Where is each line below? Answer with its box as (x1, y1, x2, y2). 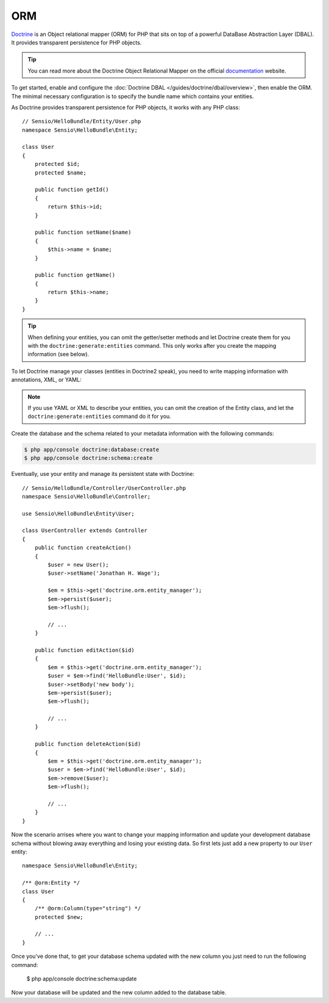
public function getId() (34, 186, 109, 193)
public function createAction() (34, 544, 132, 552)
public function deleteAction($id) (34, 741, 141, 747)
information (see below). (27, 351, 90, 358)
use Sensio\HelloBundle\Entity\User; (22, 510, 135, 517)
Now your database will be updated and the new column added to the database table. (11, 989, 227, 996)
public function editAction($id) (34, 647, 135, 653)
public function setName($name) (34, 229, 132, 236)
